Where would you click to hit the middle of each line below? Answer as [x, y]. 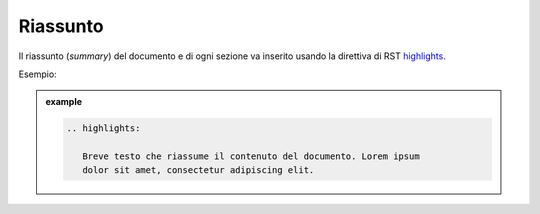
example [64, 102]
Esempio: [37, 74]
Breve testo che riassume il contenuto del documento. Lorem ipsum [250, 156]
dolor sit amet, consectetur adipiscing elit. [198, 170]
